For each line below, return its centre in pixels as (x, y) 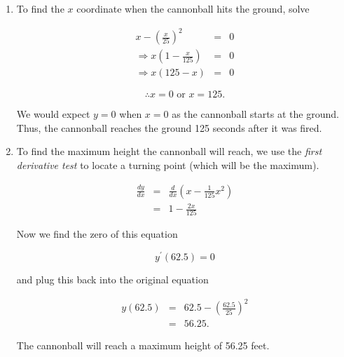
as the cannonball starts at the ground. (255, 114)
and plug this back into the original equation (112, 279)
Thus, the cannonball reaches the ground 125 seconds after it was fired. (169, 127)
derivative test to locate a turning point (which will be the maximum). (168, 164)
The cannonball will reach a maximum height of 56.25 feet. (143, 345)
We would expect (53, 114)
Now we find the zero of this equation (97, 234)
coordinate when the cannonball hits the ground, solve (193, 8)
